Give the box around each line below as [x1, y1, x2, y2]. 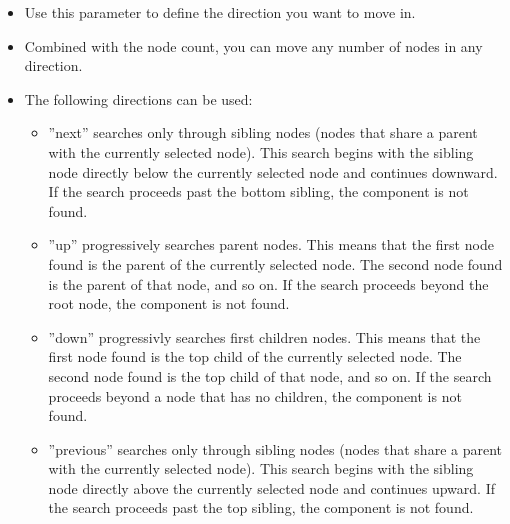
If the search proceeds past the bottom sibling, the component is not [48, 181, 469, 202]
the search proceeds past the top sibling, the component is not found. [48, 497, 474, 518]
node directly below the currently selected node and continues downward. [48, 161, 498, 182]
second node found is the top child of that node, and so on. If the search [48, 365, 492, 386]
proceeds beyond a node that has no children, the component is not [48, 385, 462, 406]
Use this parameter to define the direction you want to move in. [24, 2, 416, 22]
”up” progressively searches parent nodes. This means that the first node [48, 234, 494, 255]
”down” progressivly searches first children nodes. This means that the [48, 326, 481, 347]
